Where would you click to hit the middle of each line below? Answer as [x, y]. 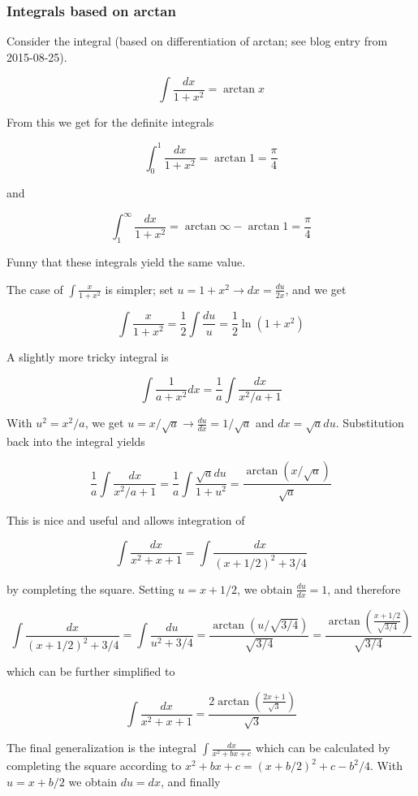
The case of [35, 289]
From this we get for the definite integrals [110, 122]
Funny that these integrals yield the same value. [126, 262]
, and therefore [364, 588]
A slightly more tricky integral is [88, 356]
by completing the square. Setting [90, 588]
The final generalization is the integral [101, 748]
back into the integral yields [76, 441]
